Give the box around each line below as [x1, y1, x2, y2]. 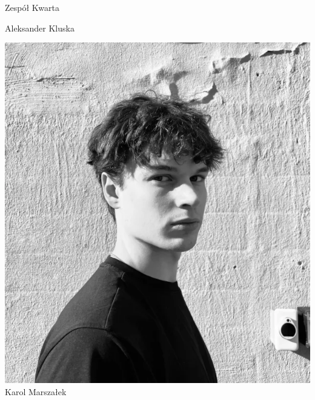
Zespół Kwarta [5, 1, 59, 13]
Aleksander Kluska [5, 21, 75, 34]
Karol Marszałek [5, 385, 67, 398]
